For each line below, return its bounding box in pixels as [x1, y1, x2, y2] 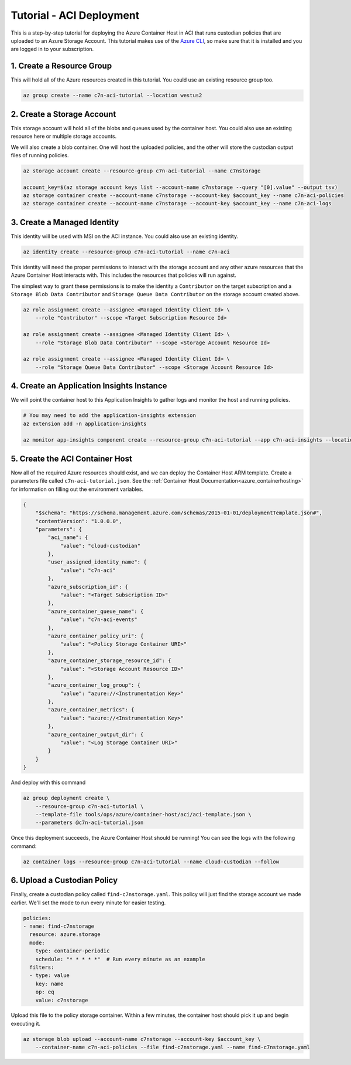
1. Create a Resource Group [11, 61, 112, 71]
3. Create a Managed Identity [11, 217, 119, 227]
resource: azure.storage [29, 931, 101, 938]
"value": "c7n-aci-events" [60, 616, 137, 623]
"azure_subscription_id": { [47, 584, 129, 590]
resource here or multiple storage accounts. [11, 133, 117, 140]
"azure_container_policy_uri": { [47, 632, 144, 639]
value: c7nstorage [35, 997, 88, 1003]
